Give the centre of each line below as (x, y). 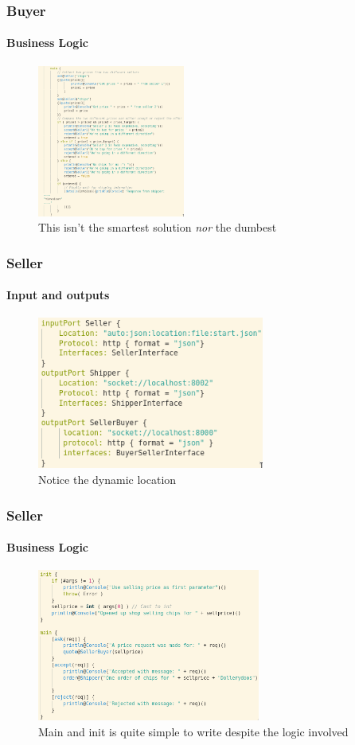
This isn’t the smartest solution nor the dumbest (158, 227)
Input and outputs (58, 295)
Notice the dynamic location (107, 479)
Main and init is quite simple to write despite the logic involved (193, 731)
